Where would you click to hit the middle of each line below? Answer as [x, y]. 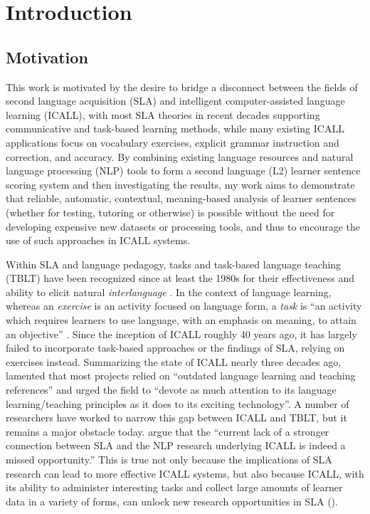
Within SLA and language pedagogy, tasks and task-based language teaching [174, 264]
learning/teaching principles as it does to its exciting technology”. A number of [178, 403]
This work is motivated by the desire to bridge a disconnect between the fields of [182, 86]
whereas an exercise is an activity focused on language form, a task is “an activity [184, 306]
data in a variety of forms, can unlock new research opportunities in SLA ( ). [172, 501]
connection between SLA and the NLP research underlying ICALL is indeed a [176, 445]
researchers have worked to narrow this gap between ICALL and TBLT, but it [176, 418]
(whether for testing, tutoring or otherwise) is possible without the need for [170, 212]
